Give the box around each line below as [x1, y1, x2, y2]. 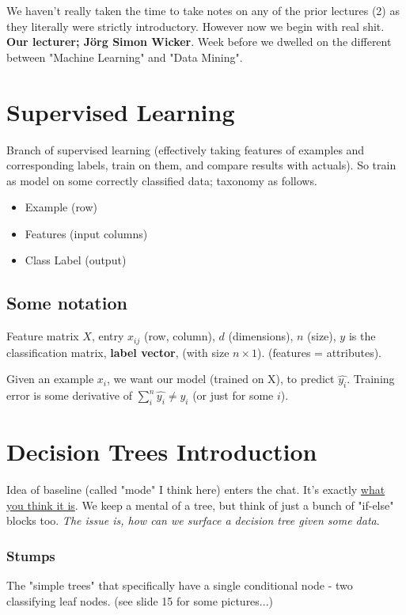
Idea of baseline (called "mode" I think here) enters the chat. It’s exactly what [6, 481, 385, 498]
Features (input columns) [25, 225, 148, 241]
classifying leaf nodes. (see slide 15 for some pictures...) [6, 592, 273, 609]
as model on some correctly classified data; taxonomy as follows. [6, 172, 317, 188]
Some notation [6, 290, 127, 315]
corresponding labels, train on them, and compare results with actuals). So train [6, 157, 397, 173]
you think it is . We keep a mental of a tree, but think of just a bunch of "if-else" [6, 496, 394, 513]
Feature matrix [6, 328, 79, 344]
